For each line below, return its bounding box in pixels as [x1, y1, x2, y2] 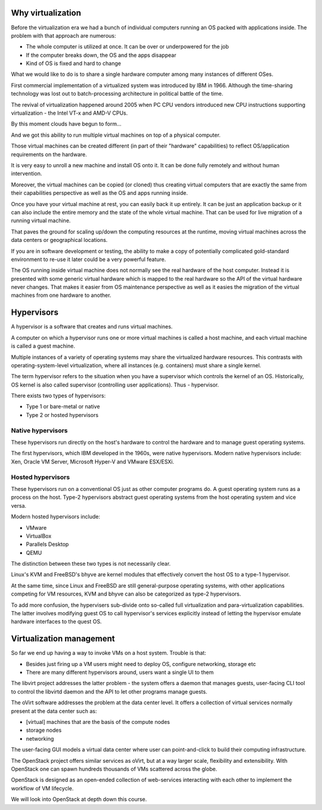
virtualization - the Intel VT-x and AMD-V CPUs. [11, 109, 128, 116]
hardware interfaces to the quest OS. [11, 618, 102, 625]
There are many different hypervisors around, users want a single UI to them [26, 669, 214, 676]
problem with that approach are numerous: [11, 32, 116, 39]
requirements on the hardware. [11, 151, 87, 158]
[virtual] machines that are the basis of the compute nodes [26, 719, 170, 726]
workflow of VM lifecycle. [11, 784, 74, 791]
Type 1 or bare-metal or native [26, 403, 100, 410]
